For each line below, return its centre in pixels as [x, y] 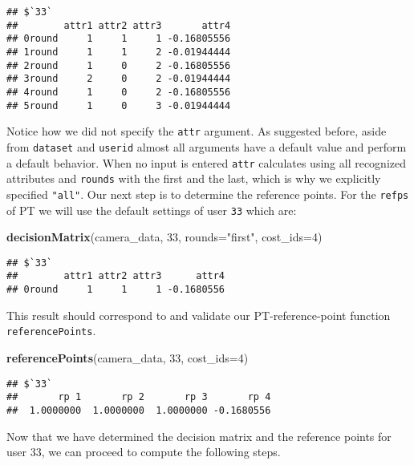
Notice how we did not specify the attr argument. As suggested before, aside [197, 131]
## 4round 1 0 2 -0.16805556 [119, 92]
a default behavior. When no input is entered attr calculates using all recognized [207, 162]
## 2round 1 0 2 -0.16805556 [119, 65]
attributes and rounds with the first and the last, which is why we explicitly [194, 178]
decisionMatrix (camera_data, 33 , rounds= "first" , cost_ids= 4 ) [164, 237]
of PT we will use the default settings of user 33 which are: [152, 210]
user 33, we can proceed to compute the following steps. [144, 452]
